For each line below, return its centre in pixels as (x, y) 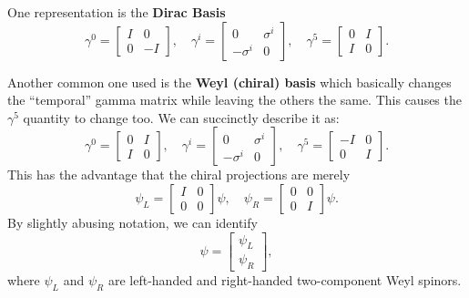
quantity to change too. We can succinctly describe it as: (181, 117)
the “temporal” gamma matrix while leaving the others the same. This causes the (234, 100)
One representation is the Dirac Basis (117, 12)
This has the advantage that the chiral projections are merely (179, 175)
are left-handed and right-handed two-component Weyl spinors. (285, 280)
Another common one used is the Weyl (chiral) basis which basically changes (229, 82)
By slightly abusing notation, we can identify (133, 222)
